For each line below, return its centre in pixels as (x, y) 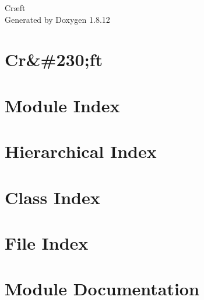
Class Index (52, 197)
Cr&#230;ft (54, 59)
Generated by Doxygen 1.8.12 (57, 19)
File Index (47, 242)
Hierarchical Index (81, 151)
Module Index (62, 105)
